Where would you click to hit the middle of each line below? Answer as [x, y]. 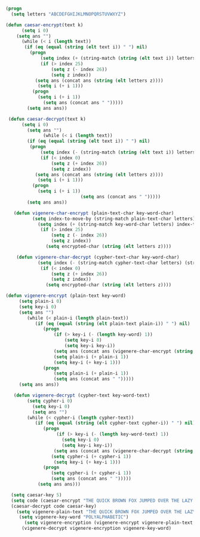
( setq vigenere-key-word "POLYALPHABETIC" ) [74, 517]
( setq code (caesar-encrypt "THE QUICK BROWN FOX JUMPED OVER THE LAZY [102, 501]
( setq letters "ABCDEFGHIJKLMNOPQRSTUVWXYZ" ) [69, 14]
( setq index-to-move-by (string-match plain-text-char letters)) [115, 219]
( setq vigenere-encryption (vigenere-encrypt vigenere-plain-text [109, 523]
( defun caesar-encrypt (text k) [44, 25]
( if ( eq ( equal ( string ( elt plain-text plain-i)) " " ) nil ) [113, 323]
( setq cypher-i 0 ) [50, 401]
